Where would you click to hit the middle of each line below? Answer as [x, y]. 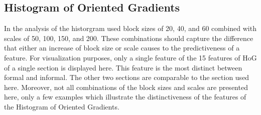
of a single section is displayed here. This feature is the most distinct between [123, 67]
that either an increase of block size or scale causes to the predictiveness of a [122, 48]
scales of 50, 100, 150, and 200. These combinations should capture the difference [129, 38]
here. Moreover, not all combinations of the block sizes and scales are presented [126, 87]
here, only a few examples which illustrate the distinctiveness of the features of [125, 97]
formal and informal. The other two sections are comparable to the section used [127, 77]
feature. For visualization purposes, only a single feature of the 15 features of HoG [130, 57]
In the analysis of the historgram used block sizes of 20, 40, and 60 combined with [130, 28]
